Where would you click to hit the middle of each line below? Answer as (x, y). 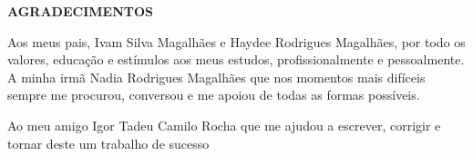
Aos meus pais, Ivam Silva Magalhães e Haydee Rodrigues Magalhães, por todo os (236, 41)
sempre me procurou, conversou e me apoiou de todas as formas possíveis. (214, 95)
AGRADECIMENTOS (81, 11)
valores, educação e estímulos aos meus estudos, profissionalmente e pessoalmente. (236, 59)
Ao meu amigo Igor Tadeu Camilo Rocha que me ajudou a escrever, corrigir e (224, 125)
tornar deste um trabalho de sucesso (108, 143)
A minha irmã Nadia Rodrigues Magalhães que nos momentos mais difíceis (216, 77)
